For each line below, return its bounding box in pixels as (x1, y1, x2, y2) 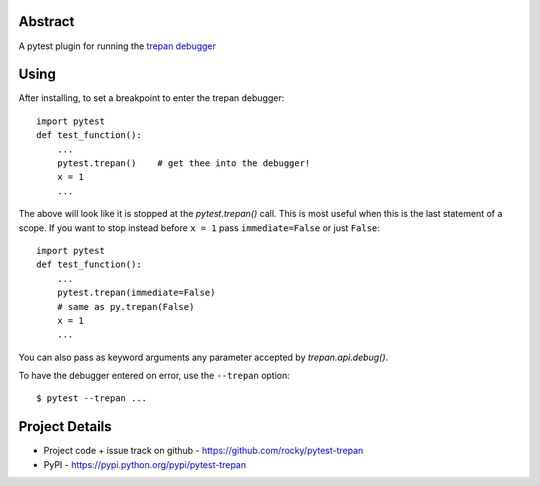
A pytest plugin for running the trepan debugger (18, 40, 217, 52)
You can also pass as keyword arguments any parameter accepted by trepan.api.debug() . (18, 351, 389, 363)
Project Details (18, 418, 112, 435)
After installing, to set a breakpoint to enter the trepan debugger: (18, 92, 285, 104)
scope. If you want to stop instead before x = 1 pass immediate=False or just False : (18, 221, 380, 234)
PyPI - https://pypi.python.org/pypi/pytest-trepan (43, 458, 247, 470)
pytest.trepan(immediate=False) (56, 287, 216, 299)
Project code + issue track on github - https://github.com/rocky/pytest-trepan (43, 445, 364, 457)
